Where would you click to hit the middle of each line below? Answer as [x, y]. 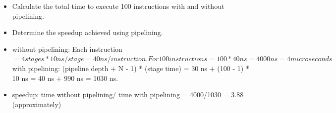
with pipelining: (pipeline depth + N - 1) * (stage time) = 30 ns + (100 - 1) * [131, 68]
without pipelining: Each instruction [67, 49]
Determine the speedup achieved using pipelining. [87, 32]
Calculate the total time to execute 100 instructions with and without [118, 6]
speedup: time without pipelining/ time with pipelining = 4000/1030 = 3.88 [128, 94]
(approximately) [37, 104]
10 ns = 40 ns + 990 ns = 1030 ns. [65, 78]
